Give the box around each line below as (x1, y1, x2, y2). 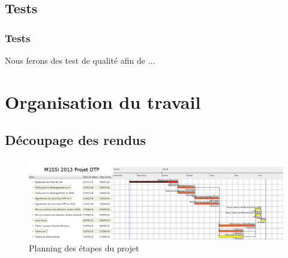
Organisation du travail (5, 89, 201, 114)
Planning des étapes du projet (29, 241, 139, 254)
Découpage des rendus (5, 131, 146, 149)
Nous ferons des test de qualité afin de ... (5, 54, 155, 66)
